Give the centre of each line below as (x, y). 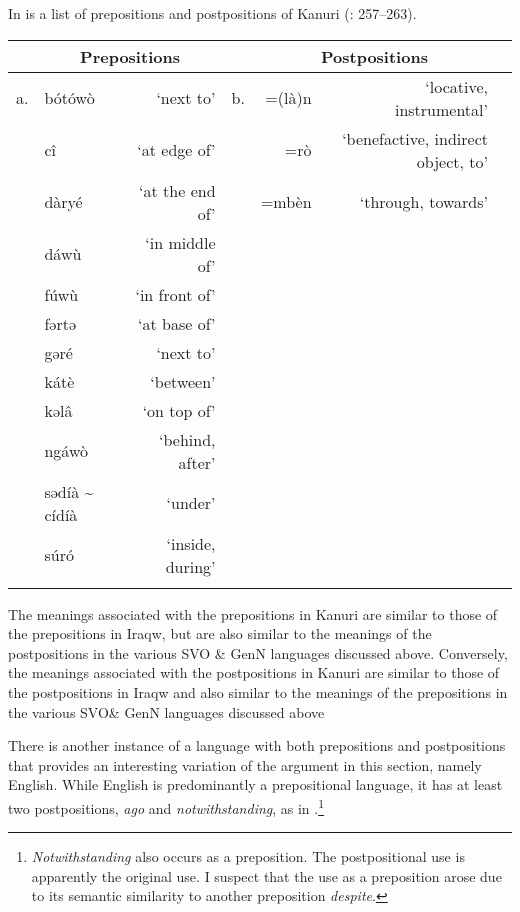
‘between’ (183, 381)
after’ (197, 462)
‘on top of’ (179, 410)
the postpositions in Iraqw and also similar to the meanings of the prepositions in (258, 691)
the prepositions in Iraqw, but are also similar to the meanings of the (220, 633)
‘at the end (177, 190)
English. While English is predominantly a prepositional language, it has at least (255, 784)
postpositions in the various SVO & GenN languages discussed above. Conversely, (258, 652)
